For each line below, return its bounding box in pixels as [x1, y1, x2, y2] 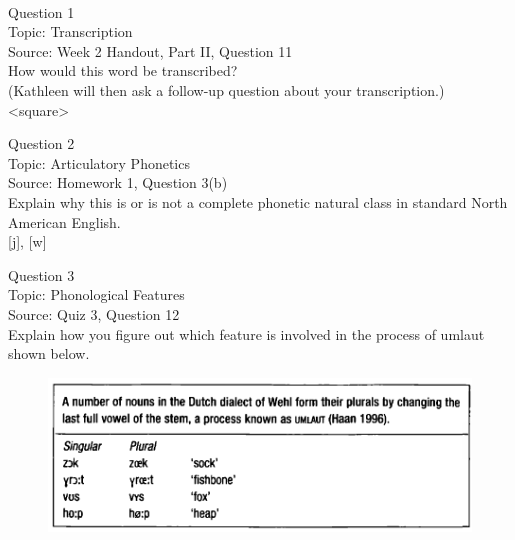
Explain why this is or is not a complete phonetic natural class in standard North [8, 191, 508, 212]
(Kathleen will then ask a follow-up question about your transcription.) [8, 79, 445, 100]
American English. [8, 211, 121, 232]
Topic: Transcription [8, 21, 133, 42]
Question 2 [8, 133, 75, 154]
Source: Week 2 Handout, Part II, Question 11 [8, 40, 293, 61]
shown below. [8, 343, 90, 364]
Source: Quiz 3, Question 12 [8, 303, 180, 324]
